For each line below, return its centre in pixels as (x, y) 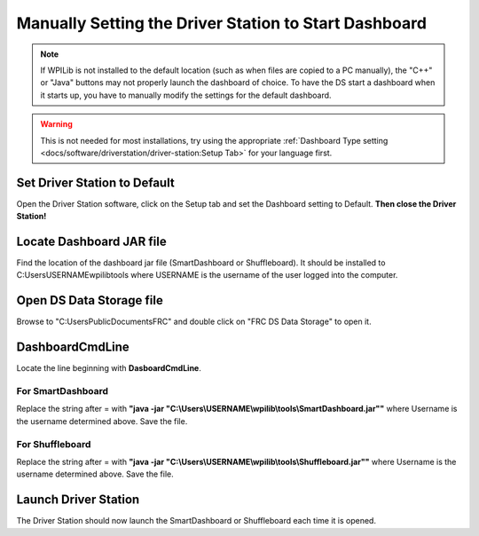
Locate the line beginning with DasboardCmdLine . (109, 368)
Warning (56, 124)
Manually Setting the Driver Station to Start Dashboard (222, 23)
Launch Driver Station (78, 500)
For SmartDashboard (63, 391)
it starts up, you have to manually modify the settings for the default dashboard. (186, 95)
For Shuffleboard (54, 444)
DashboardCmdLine (73, 347)
